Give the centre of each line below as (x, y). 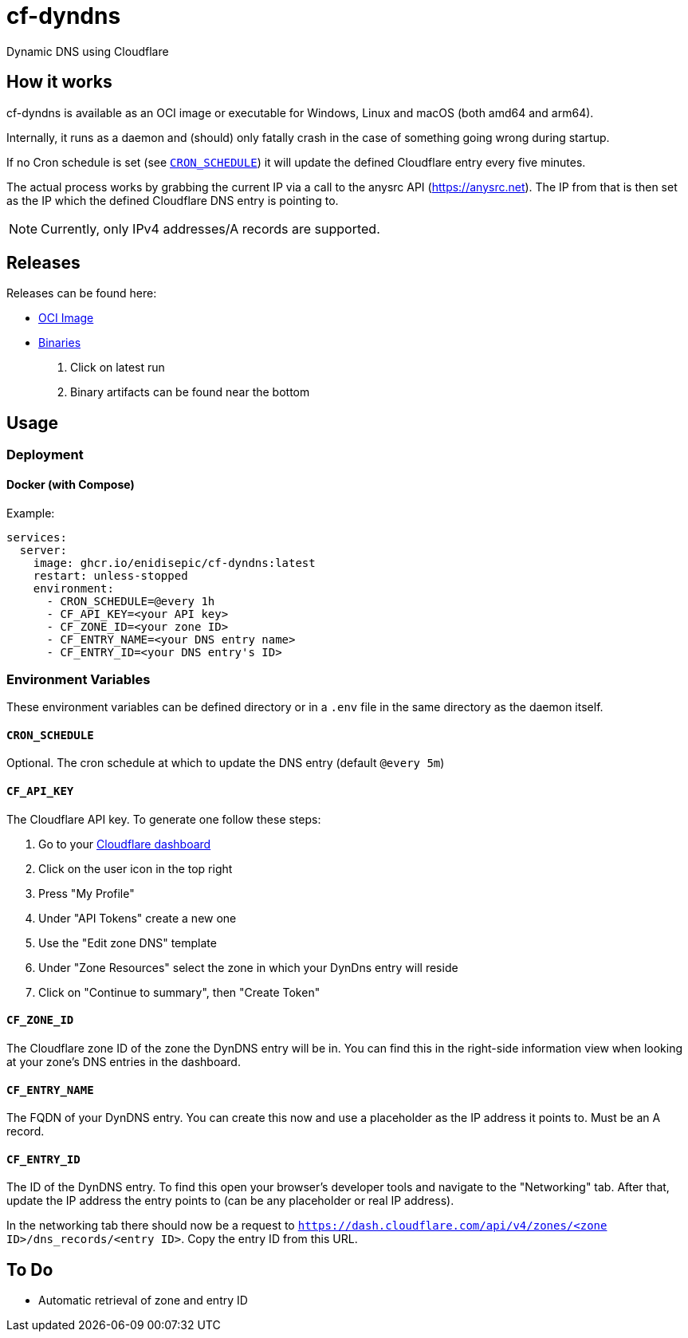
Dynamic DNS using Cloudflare (88, 51)
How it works (59, 82)
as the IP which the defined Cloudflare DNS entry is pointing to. (173, 200)
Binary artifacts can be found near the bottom (190, 392)
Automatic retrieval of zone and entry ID (143, 1301)
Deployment (45, 455)
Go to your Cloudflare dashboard (125, 844)
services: (37, 537)
